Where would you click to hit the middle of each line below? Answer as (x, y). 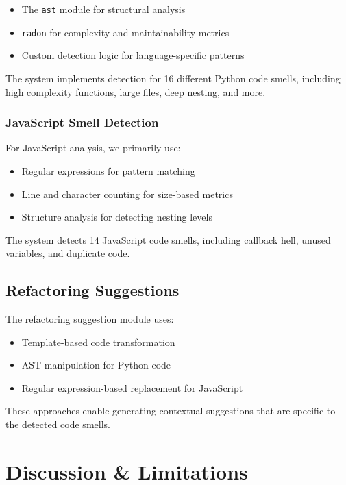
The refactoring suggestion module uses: (90, 319)
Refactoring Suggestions (92, 290)
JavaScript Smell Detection (82, 122)
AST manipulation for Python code (96, 365)
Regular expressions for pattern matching (108, 170)
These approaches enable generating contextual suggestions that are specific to (171, 411)
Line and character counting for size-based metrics (127, 194)
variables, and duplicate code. (68, 253)
